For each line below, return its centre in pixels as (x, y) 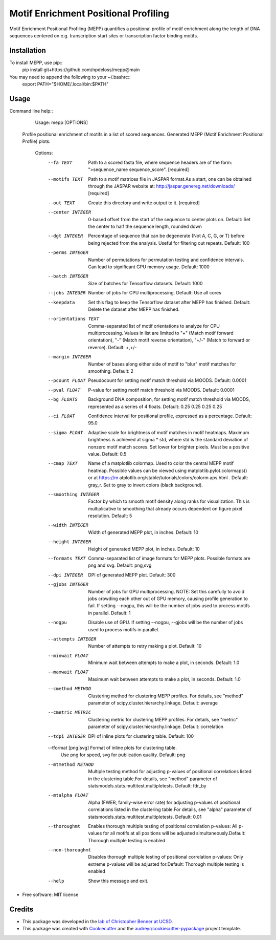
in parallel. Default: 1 (109, 613)
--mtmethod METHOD (71, 764)
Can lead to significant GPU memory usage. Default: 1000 (149, 267)
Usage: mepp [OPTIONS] (61, 122)
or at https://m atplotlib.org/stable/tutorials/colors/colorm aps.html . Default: (168, 478)
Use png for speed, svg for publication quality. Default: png (123, 755)
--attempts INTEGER (72, 639)
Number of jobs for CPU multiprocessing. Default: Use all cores (155, 293)
